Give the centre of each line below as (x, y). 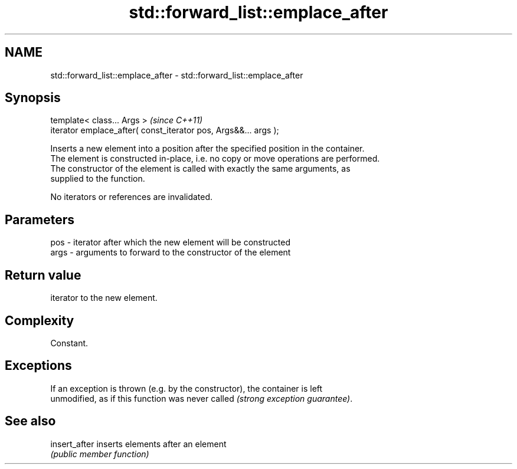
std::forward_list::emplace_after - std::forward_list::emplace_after (177, 75)
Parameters (40, 219)
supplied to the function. (98, 179)
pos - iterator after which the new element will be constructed (171, 242)
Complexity (40, 320)
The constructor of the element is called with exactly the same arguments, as (200, 169)
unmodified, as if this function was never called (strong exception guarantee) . (202, 398)
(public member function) (100, 454)
